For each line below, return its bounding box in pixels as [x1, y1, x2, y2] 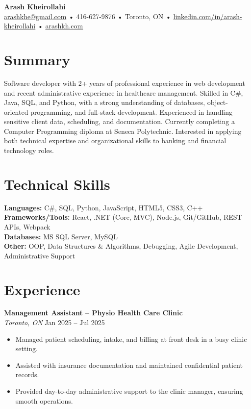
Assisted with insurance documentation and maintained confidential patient [15, 359, 243, 370]
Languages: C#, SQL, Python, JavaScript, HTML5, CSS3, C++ [4, 202, 203, 212]
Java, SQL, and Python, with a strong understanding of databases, [4, 97, 205, 107]
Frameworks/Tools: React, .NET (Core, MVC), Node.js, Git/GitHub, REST [4, 212, 242, 222]
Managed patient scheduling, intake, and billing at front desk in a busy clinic [15, 333, 247, 344]
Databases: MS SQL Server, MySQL [4, 231, 118, 241]
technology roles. [4, 145, 54, 155]
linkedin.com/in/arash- [173, 11, 242, 21]
